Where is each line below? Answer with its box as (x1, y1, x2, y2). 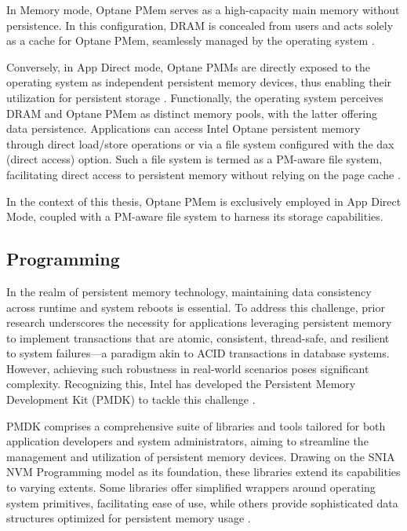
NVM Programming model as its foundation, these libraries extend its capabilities (6, 463, 401, 480)
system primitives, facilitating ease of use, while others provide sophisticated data (6, 494, 398, 511)
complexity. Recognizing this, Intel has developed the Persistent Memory (6, 375, 356, 392)
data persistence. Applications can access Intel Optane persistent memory (6, 120, 361, 137)
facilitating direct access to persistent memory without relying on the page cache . (6, 166, 401, 182)
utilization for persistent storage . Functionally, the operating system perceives (6, 89, 383, 105)
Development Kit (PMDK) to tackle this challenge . (6, 391, 256, 408)
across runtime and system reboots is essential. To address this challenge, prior (6, 298, 385, 315)
